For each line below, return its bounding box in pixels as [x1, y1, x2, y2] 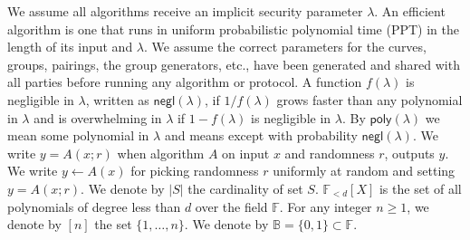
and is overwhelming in [34, 108, 162, 127]
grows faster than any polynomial [276, 90, 463, 109]
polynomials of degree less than [7, 197, 181, 216]
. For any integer [279, 197, 372, 216]
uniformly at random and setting [273, 161, 456, 180]
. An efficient [374, 2, 446, 20]
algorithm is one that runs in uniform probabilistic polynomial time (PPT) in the [7, 19, 460, 38]
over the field [195, 197, 268, 216]
